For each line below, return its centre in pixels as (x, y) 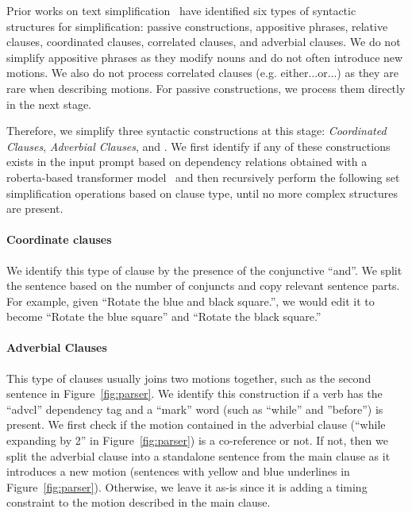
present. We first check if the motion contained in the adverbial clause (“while (196, 424)
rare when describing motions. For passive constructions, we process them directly (206, 88)
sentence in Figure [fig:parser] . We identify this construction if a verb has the (194, 393)
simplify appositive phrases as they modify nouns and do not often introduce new (205, 57)
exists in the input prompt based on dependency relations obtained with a (187, 162)
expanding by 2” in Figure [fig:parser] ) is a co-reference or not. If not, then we (197, 440)
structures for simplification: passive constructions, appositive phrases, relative (197, 26)
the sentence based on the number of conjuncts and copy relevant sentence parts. (203, 285)
